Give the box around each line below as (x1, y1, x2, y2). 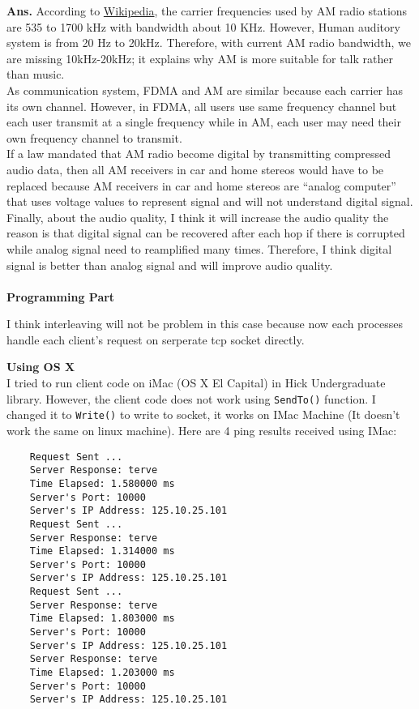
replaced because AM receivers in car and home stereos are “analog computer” (6, 177, 396, 194)
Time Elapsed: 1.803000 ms (29, 613, 175, 625)
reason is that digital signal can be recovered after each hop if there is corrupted (6, 224, 405, 241)
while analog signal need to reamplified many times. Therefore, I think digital (6, 240, 392, 257)
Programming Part (6, 288, 115, 305)
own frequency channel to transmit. (6, 129, 182, 146)
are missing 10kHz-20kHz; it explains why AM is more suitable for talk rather (6, 49, 393, 66)
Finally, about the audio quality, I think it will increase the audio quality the (6, 208, 389, 225)
